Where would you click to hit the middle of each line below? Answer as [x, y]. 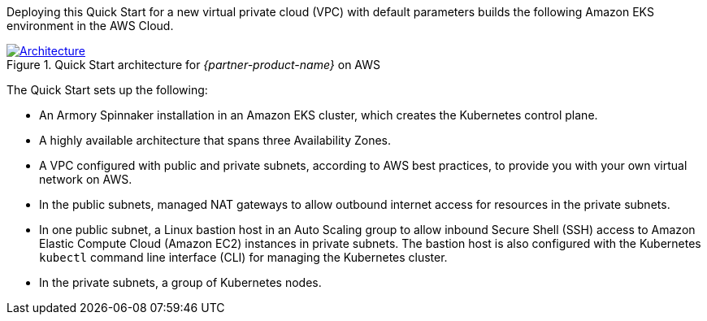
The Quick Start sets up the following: [107, 90]
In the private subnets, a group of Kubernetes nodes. [180, 282]
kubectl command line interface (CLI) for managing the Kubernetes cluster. [243, 257]
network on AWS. [86, 179]
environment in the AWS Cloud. [90, 26]
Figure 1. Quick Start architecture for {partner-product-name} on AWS [193, 65]
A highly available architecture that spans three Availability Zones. [215, 140]
